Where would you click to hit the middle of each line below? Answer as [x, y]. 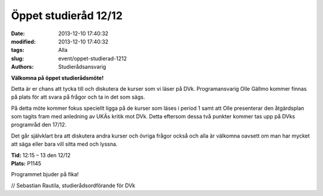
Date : [18, 33]
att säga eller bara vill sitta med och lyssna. [64, 144]
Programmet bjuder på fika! [45, 174]
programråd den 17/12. [39, 125]
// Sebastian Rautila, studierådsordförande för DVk [73, 185]
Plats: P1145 [26, 164]
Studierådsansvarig [82, 67]
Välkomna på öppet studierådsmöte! [57, 78]
